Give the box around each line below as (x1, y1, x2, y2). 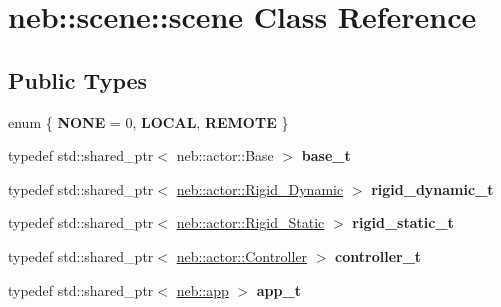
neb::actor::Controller (176, 245, 308, 266)
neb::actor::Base (176, 145, 274, 166)
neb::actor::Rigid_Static (176, 212, 325, 233)
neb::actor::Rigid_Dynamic (176, 178, 344, 199)
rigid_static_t (352, 212, 454, 233)
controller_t (335, 245, 422, 266)
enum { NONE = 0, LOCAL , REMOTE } (8, 111, 289, 132)
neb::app (176, 279, 229, 300)
